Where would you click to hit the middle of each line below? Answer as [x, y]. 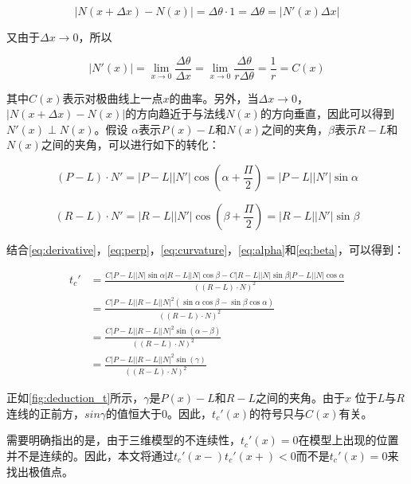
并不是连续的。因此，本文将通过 [90, 456]
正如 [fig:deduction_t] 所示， [75, 398]
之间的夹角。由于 [301, 398]
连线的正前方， [45, 413]
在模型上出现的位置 [348, 440]
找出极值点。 [40, 471]
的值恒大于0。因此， [159, 413]
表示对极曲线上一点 [113, 98]
